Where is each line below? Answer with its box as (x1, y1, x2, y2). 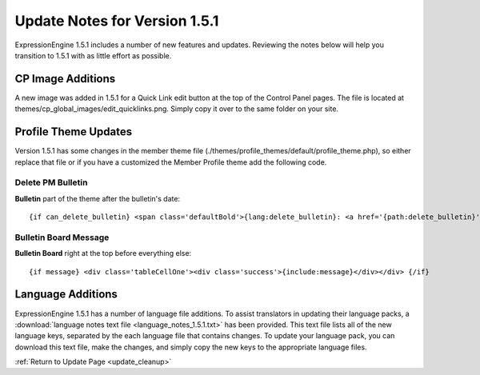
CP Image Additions (14, 72, 116, 86)
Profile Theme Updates (14, 125, 132, 139)
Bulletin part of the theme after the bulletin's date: (14, 193, 180, 203)
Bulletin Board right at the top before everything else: (14, 249, 192, 258)
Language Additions (14, 288, 118, 301)
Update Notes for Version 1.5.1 (14, 12, 219, 30)
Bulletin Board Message (14, 232, 110, 243)
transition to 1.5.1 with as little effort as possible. (14, 50, 172, 60)
